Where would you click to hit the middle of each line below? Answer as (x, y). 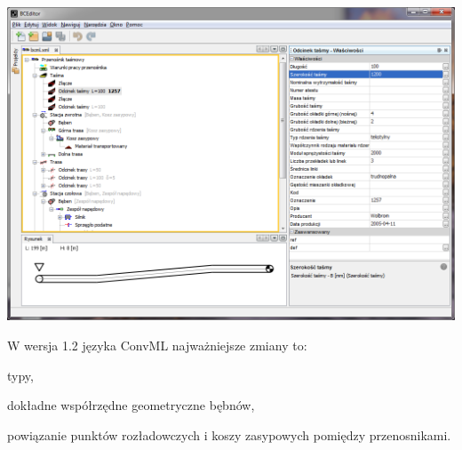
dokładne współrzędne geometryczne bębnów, (131, 405)
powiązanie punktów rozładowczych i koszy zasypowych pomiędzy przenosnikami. (229, 434)
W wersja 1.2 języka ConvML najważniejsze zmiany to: (157, 345)
